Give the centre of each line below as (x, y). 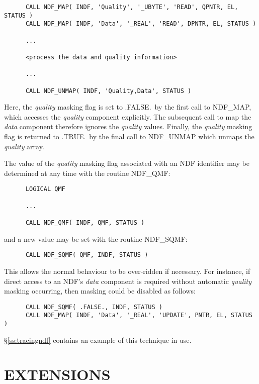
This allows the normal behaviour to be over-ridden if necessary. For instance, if (127, 271)
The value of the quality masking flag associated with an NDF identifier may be (127, 163)
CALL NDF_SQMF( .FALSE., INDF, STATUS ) (94, 307)
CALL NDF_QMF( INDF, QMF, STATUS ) (85, 223)
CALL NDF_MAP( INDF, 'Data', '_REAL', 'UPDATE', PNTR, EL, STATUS (139, 315)
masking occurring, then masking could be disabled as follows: (100, 291)
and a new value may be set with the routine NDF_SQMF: (96, 238)
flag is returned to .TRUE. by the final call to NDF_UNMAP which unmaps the (129, 136)
